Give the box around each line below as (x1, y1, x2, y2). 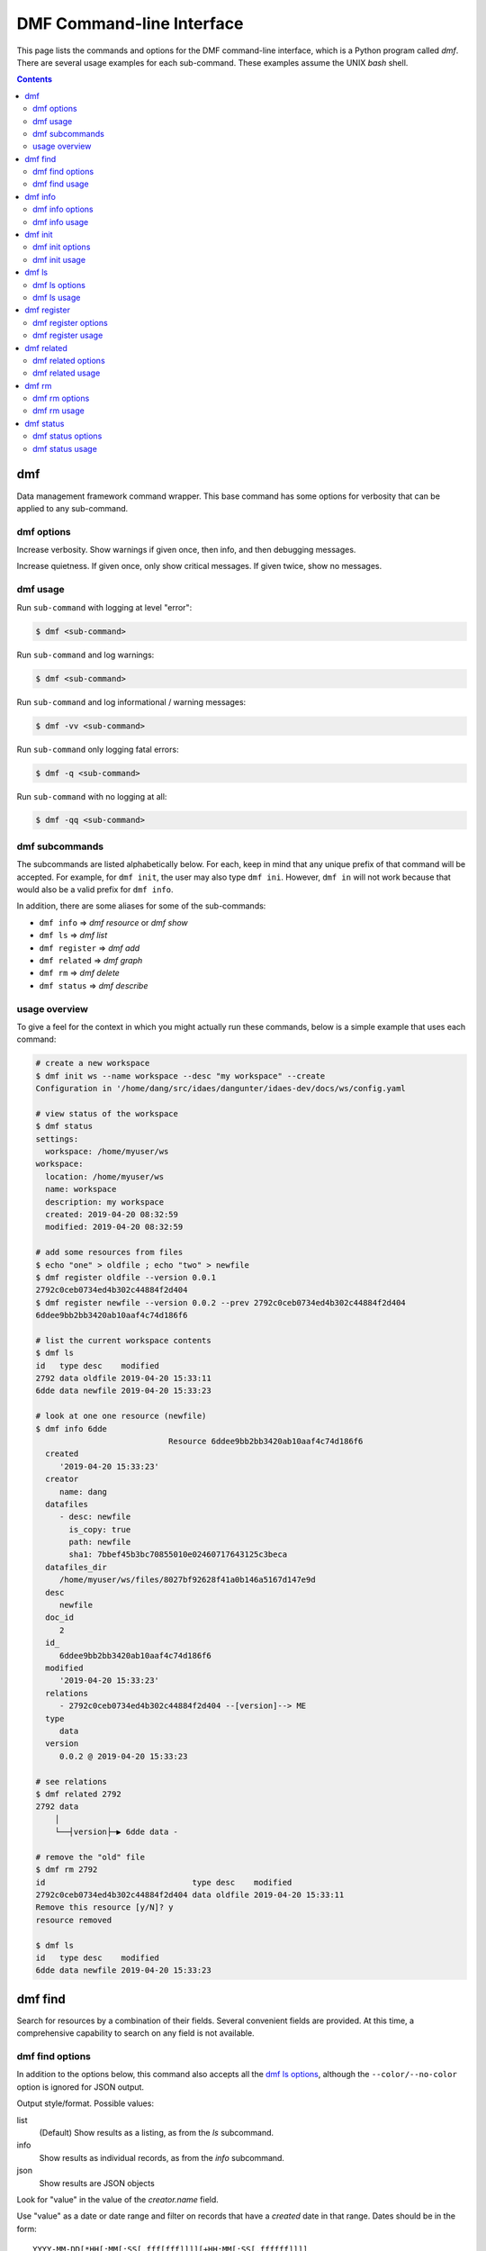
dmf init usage (32, 254, 85, 265)
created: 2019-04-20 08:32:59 (45, 1209, 179, 1219)
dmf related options (32, 355, 105, 366)
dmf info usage (32, 216, 89, 227)
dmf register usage (32, 330, 103, 341)
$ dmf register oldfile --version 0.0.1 (35, 1272, 216, 1282)
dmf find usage (32, 178, 89, 189)
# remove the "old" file (35, 1851, 146, 1862)
